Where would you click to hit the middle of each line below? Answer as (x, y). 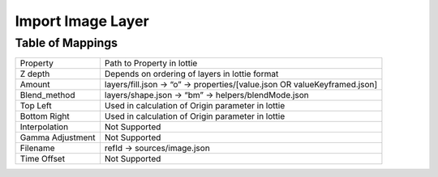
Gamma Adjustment (58, 137)
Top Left (36, 106)
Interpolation (44, 127)
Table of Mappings (66, 43)
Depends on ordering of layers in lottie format (191, 74)
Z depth (35, 74)
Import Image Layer (82, 21)
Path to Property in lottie (151, 63)
